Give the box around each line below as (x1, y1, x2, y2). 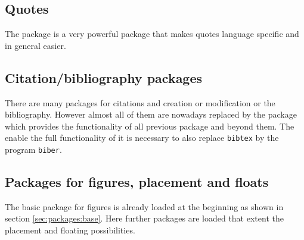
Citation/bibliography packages (5, 68, 203, 87)
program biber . (5, 143, 62, 156)
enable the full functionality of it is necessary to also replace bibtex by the (5, 131, 279, 144)
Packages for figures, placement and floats (5, 173, 269, 191)
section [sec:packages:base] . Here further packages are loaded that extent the (5, 212, 284, 224)
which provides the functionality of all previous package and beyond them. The (5, 119, 294, 132)
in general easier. (5, 39, 66, 51)
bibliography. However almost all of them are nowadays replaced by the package (5, 108, 297, 121)
